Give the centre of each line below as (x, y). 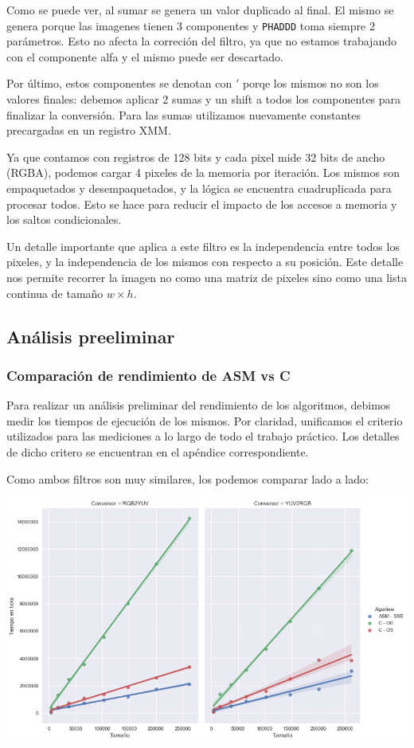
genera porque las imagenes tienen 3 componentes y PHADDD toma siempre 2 (191, 25)
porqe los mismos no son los (310, 83)
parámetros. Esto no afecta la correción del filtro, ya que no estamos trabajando (201, 41)
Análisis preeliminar (91, 336)
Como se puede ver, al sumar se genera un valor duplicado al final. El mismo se (200, 10)
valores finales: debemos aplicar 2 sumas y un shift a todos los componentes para (204, 99)
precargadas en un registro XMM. (89, 130)
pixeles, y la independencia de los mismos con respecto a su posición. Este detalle (205, 262)
